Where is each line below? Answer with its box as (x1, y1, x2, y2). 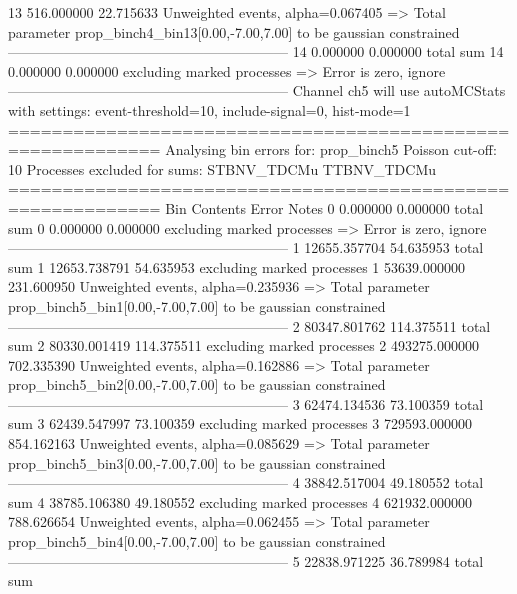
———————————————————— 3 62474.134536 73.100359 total (8, 393, 484, 414)
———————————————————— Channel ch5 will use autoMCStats (8, 80, 506, 101)
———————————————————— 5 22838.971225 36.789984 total (8, 550, 484, 571)
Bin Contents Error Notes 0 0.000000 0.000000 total (165, 197, 484, 218)
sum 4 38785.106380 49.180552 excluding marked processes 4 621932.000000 (8, 491, 472, 512)
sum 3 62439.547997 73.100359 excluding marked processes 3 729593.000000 (8, 413, 472, 434)
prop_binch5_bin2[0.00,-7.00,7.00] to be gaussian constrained (8, 374, 386, 395)
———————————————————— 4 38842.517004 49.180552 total (8, 472, 484, 493)
